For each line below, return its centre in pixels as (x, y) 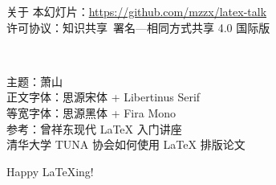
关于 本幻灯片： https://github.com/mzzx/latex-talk (137, 11)
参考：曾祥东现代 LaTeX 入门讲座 (94, 128)
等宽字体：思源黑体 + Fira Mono (91, 112)
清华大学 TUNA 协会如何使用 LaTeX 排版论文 (126, 144)
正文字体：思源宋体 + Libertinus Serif (103, 97)
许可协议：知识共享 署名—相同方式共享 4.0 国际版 (138, 27)
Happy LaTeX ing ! (50, 171)
